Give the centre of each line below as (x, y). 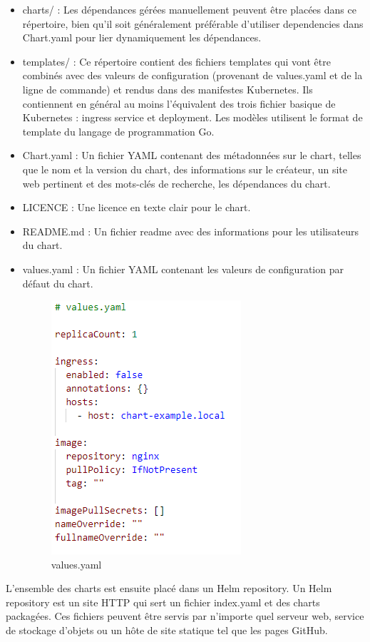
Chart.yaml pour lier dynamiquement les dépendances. (142, 37)
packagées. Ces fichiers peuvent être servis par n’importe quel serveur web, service (185, 616)
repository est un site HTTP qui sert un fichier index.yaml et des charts (163, 602)
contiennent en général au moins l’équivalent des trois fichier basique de (179, 103)
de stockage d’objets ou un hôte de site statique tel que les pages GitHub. (167, 630)
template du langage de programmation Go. (118, 131)
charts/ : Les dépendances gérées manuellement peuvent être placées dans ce (189, 9)
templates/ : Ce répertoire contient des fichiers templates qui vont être (176, 61)
